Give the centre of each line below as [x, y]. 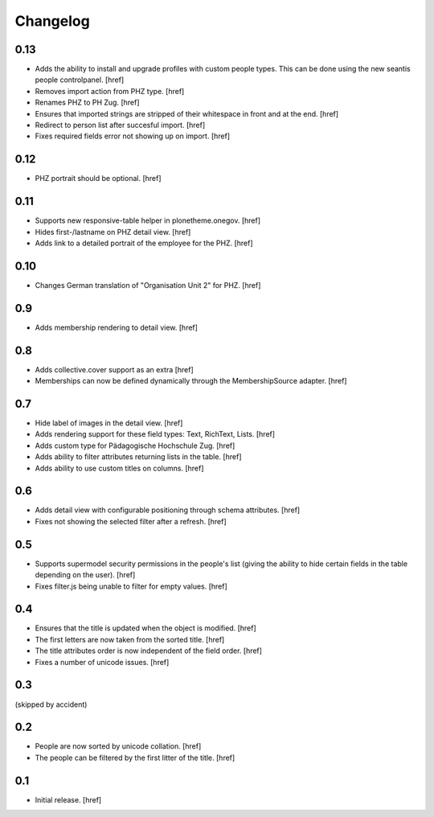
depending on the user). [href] [85, 575]
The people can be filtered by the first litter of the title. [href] [135, 757]
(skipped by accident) [51, 704]
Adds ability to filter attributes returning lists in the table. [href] [138, 457]
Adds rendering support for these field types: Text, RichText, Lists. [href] [155, 434]
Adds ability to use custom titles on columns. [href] [119, 468]
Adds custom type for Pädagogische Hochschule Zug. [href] [135, 445]
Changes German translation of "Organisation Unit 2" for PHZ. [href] [148, 285]
